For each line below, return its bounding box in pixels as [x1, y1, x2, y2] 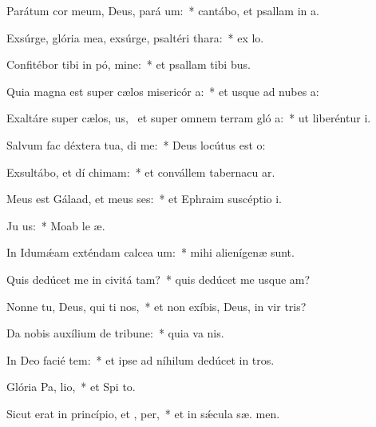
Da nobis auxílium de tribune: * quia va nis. [6, 325, 224, 341]
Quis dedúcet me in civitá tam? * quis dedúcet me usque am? [6, 270, 311, 287]
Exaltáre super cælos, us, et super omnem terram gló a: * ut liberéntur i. [6, 110, 371, 126]
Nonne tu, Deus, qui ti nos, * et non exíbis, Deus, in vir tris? [6, 297, 307, 314]
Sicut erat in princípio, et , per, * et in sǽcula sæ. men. [6, 405, 280, 421]
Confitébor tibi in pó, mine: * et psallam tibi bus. [6, 56, 251, 73]
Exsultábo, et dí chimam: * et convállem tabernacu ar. [6, 163, 275, 180]
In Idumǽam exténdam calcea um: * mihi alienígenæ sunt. [6, 244, 295, 261]
